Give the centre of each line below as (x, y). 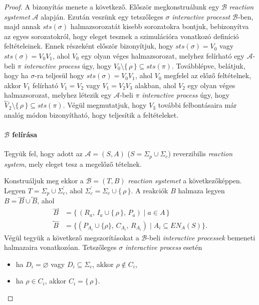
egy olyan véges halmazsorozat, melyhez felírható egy (163, 55)
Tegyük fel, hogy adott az (43, 154)
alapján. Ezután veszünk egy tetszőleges (102, 16)
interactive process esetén (164, 247)
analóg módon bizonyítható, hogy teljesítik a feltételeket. (91, 114)
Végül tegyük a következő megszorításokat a (72, 237)
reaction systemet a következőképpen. (185, 181)
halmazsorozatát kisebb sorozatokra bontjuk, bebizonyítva (160, 26)
